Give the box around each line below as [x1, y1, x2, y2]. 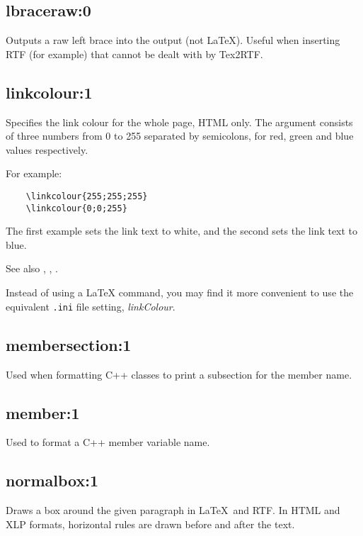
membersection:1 [6, 333, 132, 355]
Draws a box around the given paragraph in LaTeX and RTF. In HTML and [6, 503, 340, 518]
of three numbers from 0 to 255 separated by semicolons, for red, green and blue [6, 128, 354, 143]
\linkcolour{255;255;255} [25, 191, 148, 201]
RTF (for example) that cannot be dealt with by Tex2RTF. [6, 46, 263, 61]
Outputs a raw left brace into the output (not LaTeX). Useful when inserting [6, 33, 340, 48]
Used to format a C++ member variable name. [6, 435, 210, 450]
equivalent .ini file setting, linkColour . [6, 298, 175, 313]
